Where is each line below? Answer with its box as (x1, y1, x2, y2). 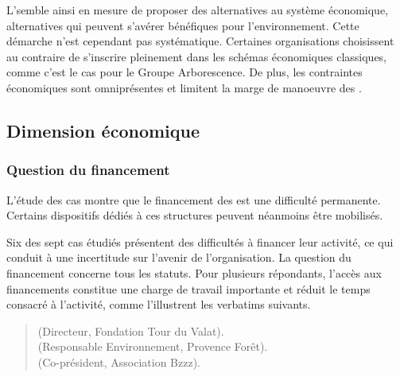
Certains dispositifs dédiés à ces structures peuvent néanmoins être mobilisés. (6, 207, 383, 223)
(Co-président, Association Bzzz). (37, 353, 201, 370)
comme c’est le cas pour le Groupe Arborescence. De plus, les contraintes (6, 64, 363, 80)
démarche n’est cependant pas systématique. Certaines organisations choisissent (6, 33, 394, 49)
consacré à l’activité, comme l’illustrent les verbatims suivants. (6, 296, 311, 313)
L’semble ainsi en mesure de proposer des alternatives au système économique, (6, 2, 389, 17)
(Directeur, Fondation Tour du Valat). (37, 322, 224, 339)
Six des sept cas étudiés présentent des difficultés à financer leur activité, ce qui (6, 233, 394, 250)
